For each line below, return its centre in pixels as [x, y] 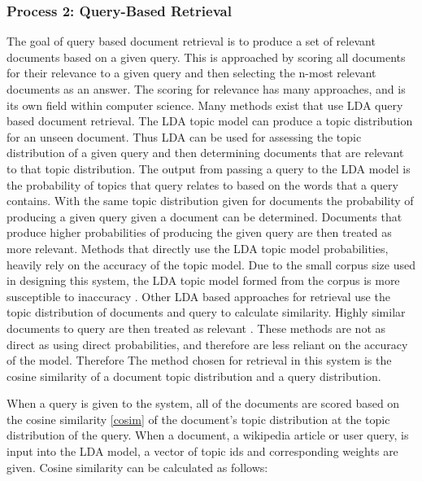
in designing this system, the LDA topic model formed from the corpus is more [203, 280]
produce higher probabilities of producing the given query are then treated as [199, 232]
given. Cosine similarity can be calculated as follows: [137, 467]
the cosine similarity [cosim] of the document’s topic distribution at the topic [198, 419]
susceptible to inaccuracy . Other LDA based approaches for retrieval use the [198, 296]
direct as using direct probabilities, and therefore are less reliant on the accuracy [207, 344]
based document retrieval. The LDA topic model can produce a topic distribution [210, 121]
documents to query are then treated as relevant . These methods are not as [196, 328]
